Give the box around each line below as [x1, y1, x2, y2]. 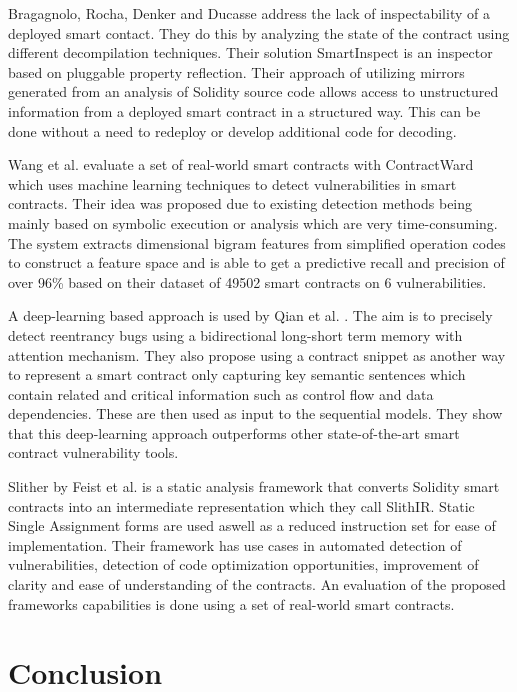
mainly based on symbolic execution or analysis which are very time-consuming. [8, 212, 498, 233]
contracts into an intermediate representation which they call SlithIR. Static [8, 495, 475, 516]
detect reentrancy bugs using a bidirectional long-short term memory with [8, 324, 463, 345]
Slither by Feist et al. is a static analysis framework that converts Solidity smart [8, 476, 500, 497]
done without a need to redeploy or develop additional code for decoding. [8, 120, 457, 141]
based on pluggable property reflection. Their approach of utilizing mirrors [8, 61, 465, 82]
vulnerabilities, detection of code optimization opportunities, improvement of [8, 554, 479, 575]
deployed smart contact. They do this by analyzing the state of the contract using [8, 22, 510, 43]
